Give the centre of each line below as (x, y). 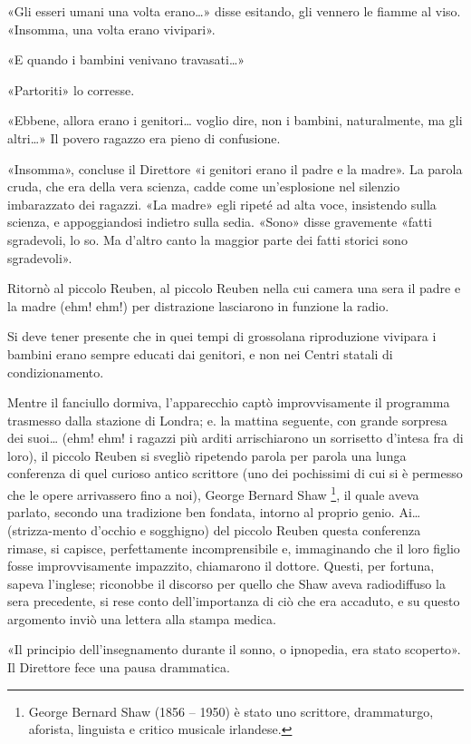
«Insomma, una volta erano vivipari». (111, 29)
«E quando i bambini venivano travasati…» (126, 59)
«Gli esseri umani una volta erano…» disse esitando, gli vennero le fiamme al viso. (234, 11)
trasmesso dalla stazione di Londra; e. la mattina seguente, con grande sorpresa (227, 420)
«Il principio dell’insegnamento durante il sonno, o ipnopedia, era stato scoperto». (234, 649)
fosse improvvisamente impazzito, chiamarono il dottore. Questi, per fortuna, (221, 566)
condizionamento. (56, 372)
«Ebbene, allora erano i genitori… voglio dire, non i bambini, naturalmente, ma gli (235, 120)
